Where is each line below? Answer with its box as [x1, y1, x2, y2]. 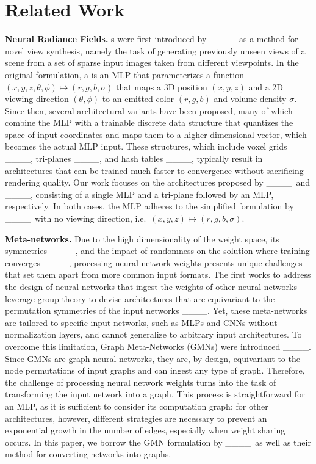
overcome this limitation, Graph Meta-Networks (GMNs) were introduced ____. [5, 339, 311, 352]
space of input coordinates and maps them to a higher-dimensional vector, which [5, 128, 307, 140]
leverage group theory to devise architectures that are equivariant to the [5, 292, 275, 305]
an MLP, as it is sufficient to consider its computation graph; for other [5, 399, 268, 412]
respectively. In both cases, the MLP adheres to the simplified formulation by [5, 200, 294, 212]
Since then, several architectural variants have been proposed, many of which [5, 104, 293, 117]
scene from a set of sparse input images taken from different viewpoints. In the [5, 56, 299, 69]
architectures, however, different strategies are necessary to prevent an [5, 411, 267, 424]
